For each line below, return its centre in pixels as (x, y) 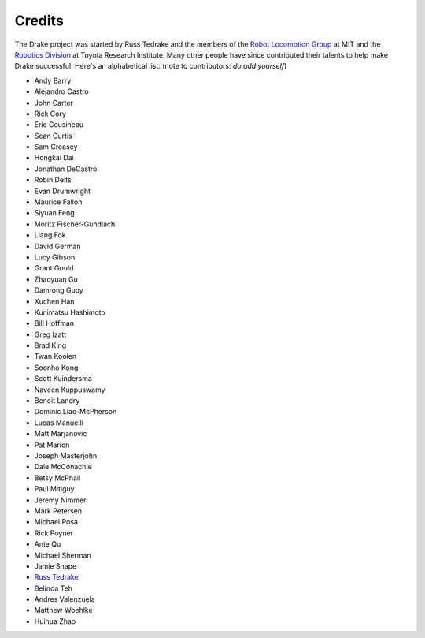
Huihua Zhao (55, 621)
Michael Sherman (63, 555)
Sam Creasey (56, 147)
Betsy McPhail (57, 478)
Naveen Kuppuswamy (70, 390)
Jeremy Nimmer (60, 500)
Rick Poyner (54, 533)
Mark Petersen (58, 511)
